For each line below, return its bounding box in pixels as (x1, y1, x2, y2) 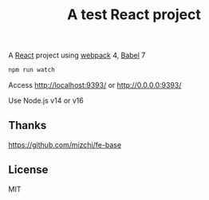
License (8, 163, 49, 177)
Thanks (8, 119, 47, 132)
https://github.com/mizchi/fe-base (8, 139, 122, 149)
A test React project (67, 6, 201, 24)
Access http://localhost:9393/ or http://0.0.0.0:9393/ (8, 80, 182, 90)
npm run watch (8, 66, 56, 74)
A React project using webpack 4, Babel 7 (8, 50, 146, 61)
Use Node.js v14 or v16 (8, 96, 84, 105)
